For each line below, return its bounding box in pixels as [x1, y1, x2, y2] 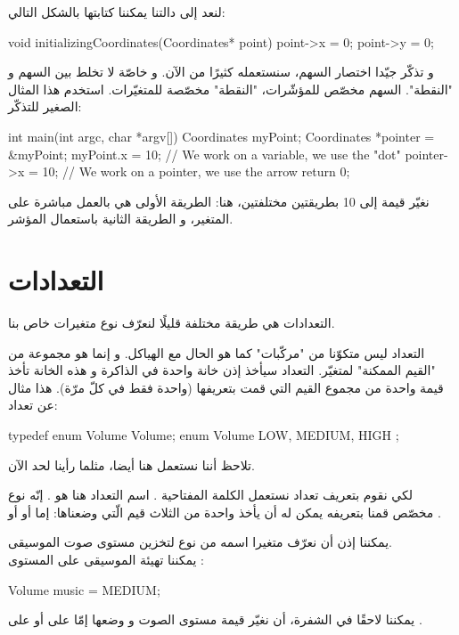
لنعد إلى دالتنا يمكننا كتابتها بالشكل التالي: [8, 3, 225, 20]
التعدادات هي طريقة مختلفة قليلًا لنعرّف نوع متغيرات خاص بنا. [8, 313, 335, 332]
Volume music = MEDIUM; [8, 580, 160, 598]
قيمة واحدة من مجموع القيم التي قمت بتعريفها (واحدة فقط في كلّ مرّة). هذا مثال [8, 378, 444, 396]
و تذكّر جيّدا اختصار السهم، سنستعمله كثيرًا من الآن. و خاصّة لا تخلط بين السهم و [8, 62, 434, 81]
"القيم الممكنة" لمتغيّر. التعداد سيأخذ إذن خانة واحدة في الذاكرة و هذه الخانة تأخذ [8, 361, 436, 379]
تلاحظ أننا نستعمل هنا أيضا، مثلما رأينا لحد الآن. [8, 455, 255, 474]
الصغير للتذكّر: [8, 97, 82, 116]
